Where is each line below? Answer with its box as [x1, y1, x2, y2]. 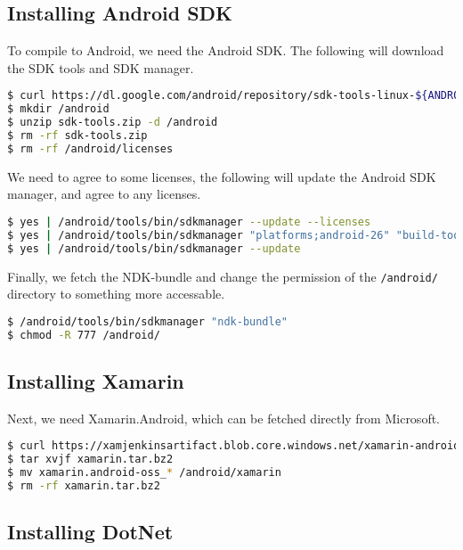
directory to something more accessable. [7, 284, 225, 303]
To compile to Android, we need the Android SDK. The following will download [7, 41, 444, 60]
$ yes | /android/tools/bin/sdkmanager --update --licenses [7, 215, 371, 228]
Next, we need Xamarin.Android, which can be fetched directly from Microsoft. [7, 408, 441, 427]
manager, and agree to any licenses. [7, 185, 201, 203]
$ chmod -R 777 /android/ [7, 328, 160, 341]
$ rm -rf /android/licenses [7, 142, 174, 155]
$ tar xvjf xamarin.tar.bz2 [7, 453, 174, 466]
